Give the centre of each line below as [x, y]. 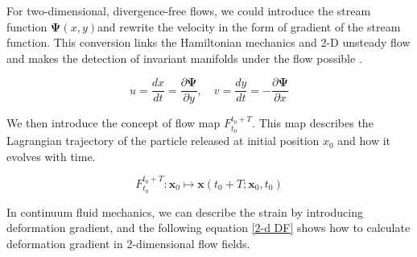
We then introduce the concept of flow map [114, 123]
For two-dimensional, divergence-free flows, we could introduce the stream [189, 10]
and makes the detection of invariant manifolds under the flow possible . [184, 58]
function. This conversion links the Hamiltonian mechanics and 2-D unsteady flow [208, 42]
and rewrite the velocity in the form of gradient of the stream [249, 26]
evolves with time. [51, 156]
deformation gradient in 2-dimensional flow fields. [128, 243]
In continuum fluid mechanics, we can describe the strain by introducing [185, 211]
